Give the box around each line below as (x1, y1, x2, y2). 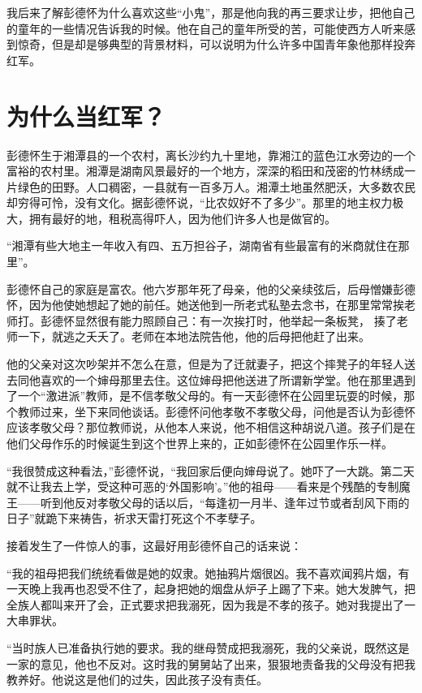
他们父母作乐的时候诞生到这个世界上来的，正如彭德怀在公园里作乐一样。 (6, 435, 393, 451)
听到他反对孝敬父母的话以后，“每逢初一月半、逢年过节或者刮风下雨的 (40, 493, 410, 510)
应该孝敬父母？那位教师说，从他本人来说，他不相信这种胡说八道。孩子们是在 (6, 419, 416, 436)
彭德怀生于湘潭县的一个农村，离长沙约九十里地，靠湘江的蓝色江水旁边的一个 (6, 146, 416, 163)
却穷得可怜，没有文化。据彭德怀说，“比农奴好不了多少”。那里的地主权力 (6, 194, 393, 211)
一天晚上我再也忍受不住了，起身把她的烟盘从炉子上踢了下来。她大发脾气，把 (6, 580, 416, 597)
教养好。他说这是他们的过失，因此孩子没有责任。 (6, 671, 268, 688)
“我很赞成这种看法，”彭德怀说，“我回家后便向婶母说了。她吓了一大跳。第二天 (6, 462, 415, 479)
